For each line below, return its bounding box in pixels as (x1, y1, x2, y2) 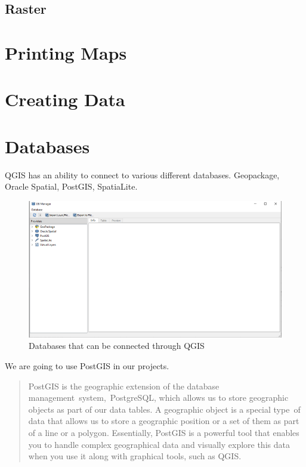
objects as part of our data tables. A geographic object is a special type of (28, 403, 301, 415)
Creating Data (5, 87, 125, 112)
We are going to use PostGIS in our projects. (5, 359, 169, 372)
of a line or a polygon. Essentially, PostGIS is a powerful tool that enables (28, 426, 299, 438)
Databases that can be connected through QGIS (29, 339, 205, 352)
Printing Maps (5, 40, 127, 64)
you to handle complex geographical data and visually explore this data (28, 438, 290, 450)
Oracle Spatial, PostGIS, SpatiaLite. (5, 180, 138, 193)
